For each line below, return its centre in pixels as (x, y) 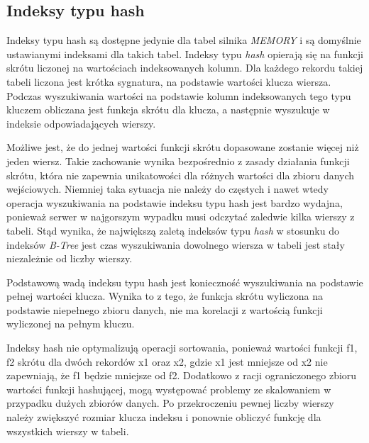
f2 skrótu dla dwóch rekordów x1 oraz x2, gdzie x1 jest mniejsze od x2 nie (167, 361)
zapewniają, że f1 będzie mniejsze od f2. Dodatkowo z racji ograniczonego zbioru (182, 375)
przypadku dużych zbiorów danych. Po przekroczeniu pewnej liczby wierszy (170, 403)
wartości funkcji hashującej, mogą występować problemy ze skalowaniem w (169, 389)
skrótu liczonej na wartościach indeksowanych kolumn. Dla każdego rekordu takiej (185, 68)
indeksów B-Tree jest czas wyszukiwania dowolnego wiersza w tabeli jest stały (176, 244)
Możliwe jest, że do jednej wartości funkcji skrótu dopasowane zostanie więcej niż (183, 147)
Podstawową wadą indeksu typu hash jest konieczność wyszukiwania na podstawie (185, 282)
